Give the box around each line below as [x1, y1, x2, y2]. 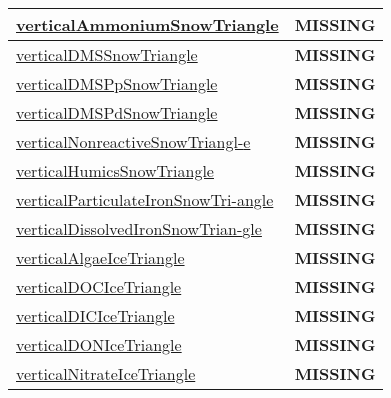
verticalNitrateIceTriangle [16, 362, 196, 385]
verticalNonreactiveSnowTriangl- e [16, 130, 251, 153]
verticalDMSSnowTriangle [16, 43, 198, 66]
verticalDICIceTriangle [16, 304, 175, 327]
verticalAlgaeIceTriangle [16, 246, 185, 269]
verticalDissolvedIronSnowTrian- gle [16, 217, 262, 240]
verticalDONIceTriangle [16, 333, 182, 356]
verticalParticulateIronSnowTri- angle [16, 188, 274, 211]
